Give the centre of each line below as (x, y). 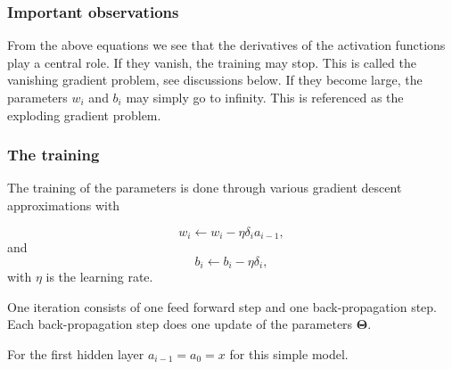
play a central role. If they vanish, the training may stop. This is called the (212, 62)
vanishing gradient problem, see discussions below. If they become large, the (215, 80)
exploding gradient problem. (84, 115)
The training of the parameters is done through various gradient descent (205, 188)
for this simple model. (289, 353)
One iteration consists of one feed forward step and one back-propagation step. (222, 306)
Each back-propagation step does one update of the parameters (180, 324)
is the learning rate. (99, 277)
